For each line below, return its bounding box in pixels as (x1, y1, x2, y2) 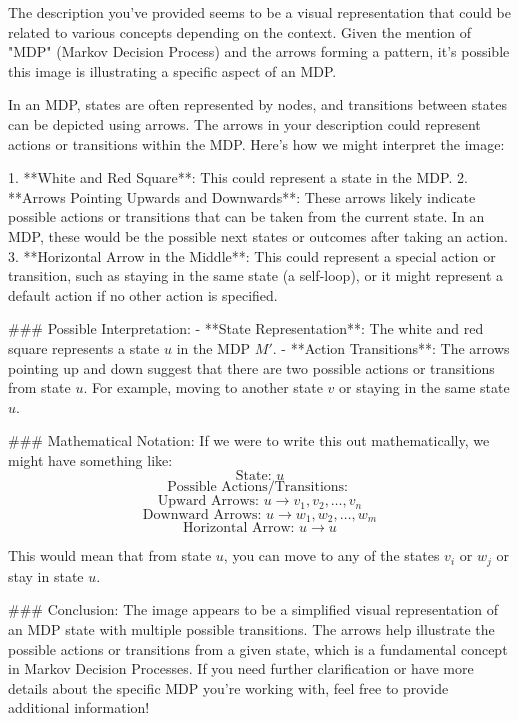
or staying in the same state (339, 377, 510, 398)
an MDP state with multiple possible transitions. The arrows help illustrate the (8, 619, 495, 640)
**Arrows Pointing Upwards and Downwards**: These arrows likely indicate (8, 186, 476, 207)
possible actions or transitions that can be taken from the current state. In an (8, 206, 485, 227)
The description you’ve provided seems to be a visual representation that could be (8, 2, 511, 22)
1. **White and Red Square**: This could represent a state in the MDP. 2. (8, 167, 468, 188)
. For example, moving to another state (83, 377, 323, 398)
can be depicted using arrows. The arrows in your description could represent (8, 113, 481, 134)
